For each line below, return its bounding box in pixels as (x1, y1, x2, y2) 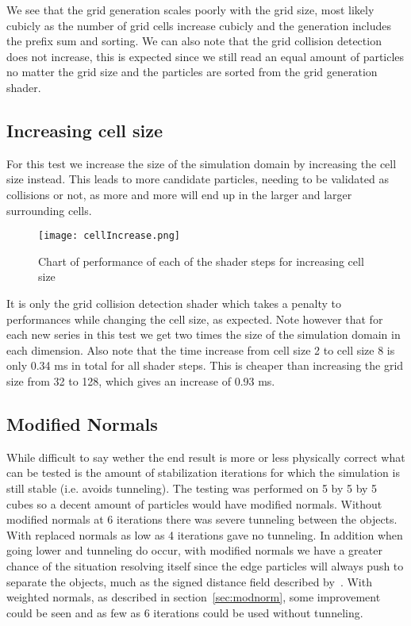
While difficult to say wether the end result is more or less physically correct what (6, 448, 405, 465)
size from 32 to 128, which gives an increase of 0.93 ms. (6, 372, 275, 389)
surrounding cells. (6, 202, 92, 218)
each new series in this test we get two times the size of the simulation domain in (6, 326, 401, 343)
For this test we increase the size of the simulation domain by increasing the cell (6, 155, 397, 171)
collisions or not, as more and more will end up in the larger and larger (6, 186, 352, 202)
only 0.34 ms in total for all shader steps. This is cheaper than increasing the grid (6, 357, 404, 374)
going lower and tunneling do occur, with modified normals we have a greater (6, 542, 382, 559)
